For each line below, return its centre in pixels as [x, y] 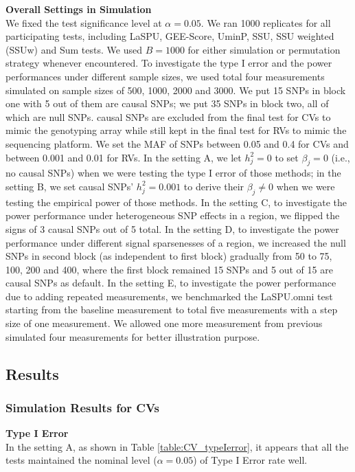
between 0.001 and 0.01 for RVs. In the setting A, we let [124, 157]
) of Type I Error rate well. [250, 460]
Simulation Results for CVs [82, 407]
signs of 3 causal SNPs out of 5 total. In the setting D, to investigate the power [172, 228]
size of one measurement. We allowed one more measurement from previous [164, 323]
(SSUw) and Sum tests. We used [74, 49]
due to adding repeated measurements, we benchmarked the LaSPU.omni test [169, 296]
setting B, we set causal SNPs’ [70, 186]
